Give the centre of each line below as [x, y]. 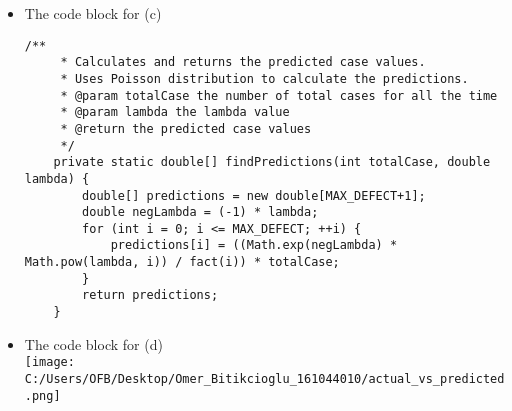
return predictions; [150, 295]
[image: [49, 362]
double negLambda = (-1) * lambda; [200, 212]
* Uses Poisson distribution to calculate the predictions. [264, 78]
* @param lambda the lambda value [175, 112]
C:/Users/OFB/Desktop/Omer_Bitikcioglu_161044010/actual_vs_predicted [264, 379]
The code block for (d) [93, 343]
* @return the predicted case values [186, 128]
